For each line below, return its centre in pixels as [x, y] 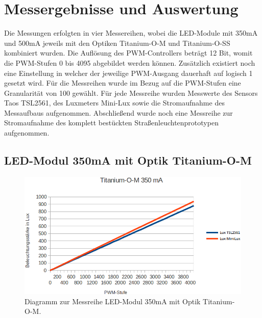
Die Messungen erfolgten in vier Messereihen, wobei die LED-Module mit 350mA [131, 33]
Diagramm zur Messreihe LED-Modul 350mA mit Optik [113, 301]
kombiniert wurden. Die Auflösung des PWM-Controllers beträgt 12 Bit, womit [128, 53]
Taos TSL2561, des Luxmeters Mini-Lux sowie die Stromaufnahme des [114, 103]
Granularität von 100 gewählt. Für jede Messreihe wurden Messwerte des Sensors [131, 92]
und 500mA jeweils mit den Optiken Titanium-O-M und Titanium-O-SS [117, 43]
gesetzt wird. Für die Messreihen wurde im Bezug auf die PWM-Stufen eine [123, 83]
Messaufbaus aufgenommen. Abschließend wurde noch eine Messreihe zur [118, 112]
